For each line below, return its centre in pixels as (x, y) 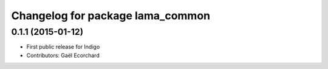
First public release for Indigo (63, 47)
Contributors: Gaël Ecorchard (63, 55)
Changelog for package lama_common (111, 16)
